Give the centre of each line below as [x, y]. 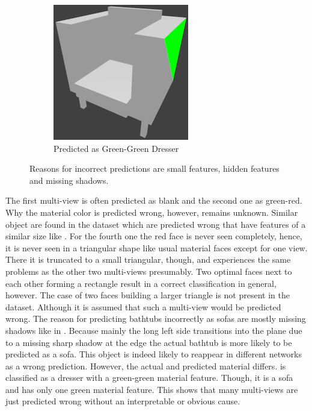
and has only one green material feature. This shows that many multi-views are [152, 389]
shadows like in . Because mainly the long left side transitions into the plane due [154, 330]
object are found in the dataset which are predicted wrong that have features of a [156, 224]
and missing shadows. [69, 180]
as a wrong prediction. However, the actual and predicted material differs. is [146, 366]
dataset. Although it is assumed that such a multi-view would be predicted [143, 306]
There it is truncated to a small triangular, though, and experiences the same [148, 259]
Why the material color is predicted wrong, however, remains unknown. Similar [152, 212]
